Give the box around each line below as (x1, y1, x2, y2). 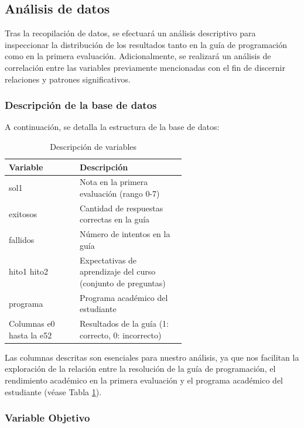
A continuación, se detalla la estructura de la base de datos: (5, 121, 220, 133)
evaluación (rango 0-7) (79, 187, 160, 200)
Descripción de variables (50, 140, 137, 152)
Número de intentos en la (79, 228, 170, 240)
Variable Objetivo (5, 410, 90, 425)
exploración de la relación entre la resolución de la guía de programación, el (5, 362, 276, 375)
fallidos (9, 234, 35, 246)
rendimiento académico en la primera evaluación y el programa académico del (5, 374, 283, 386)
